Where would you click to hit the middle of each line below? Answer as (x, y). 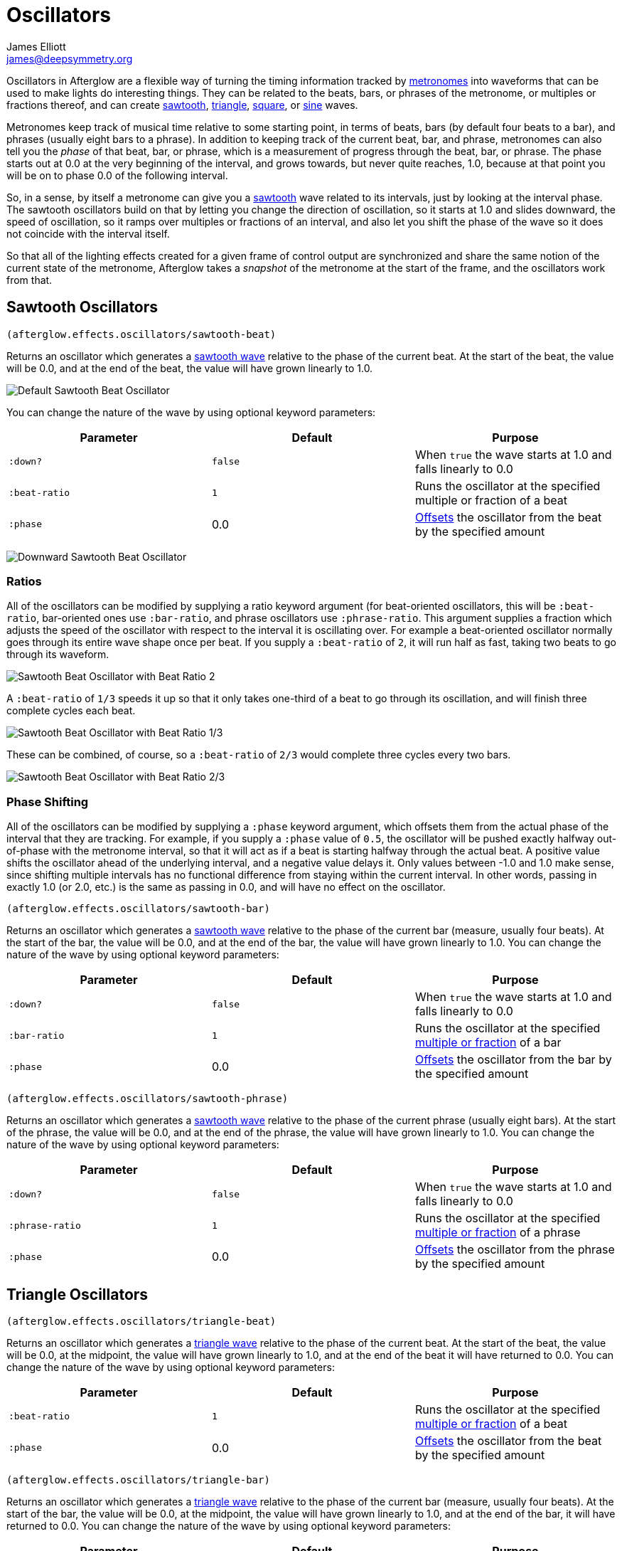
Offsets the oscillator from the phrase (515, 1250)
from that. (30, 280)
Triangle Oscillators (77, 1294)
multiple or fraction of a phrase (498, 1233)
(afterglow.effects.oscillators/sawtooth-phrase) (148, 1099)
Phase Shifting (48, 801)
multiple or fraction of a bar (488, 1043)
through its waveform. (58, 655)
